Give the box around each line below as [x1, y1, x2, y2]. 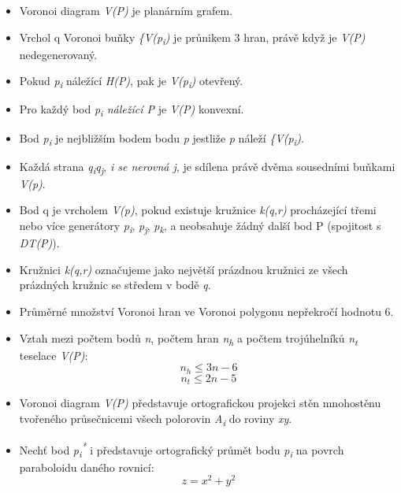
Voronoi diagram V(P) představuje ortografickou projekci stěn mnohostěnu [19, 395, 381, 411]
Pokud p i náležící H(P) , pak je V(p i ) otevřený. [19, 72, 243, 91]
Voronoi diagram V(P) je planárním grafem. [19, 2, 233, 18]
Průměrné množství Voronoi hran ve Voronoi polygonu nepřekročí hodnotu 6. [19, 302, 394, 319]
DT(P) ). [19, 235, 60, 251]
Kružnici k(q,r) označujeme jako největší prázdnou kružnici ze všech [19, 261, 348, 277]
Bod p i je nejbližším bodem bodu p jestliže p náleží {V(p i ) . [19, 129, 304, 148]
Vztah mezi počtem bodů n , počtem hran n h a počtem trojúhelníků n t [19, 329, 358, 348]
